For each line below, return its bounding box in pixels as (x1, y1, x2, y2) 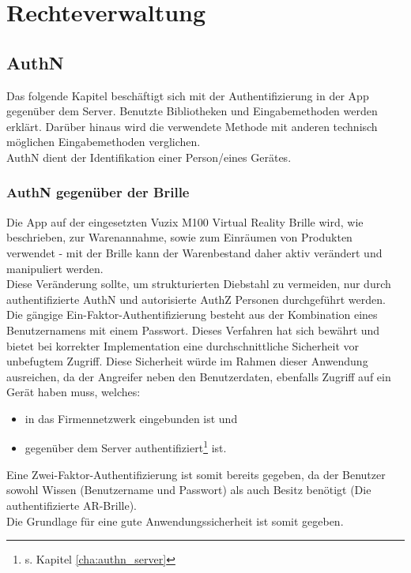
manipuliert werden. (6, 260, 104, 276)
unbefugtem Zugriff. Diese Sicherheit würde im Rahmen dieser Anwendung (6, 353, 368, 369)
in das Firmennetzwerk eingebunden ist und (25, 410, 238, 426)
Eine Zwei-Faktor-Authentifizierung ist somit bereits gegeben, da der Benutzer (6, 466, 386, 482)
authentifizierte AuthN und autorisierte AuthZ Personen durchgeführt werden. (6, 290, 386, 307)
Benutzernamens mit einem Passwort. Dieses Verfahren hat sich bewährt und (6, 321, 380, 338)
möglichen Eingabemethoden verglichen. (6, 133, 201, 150)
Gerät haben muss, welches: (6, 384, 141, 400)
